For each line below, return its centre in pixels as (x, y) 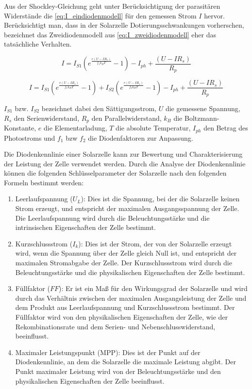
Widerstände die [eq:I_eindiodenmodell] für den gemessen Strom (100, 15)
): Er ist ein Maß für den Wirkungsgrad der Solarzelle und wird (153, 288)
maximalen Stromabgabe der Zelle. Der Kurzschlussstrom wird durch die (124, 263)
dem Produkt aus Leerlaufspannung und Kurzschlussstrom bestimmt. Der (125, 307)
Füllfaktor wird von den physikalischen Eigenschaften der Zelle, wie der (122, 317)
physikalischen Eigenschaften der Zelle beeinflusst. (90, 381)
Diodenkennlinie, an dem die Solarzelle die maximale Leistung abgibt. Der (126, 362)
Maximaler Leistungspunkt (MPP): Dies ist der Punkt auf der (108, 352)
